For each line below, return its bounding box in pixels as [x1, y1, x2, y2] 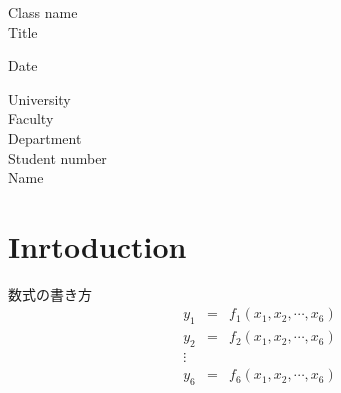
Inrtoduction [8, 225, 187, 266]
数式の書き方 [8, 283, 92, 304]
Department [8, 127, 82, 148]
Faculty [8, 108, 54, 129]
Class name [8, 2, 78, 22]
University [8, 88, 71, 109]
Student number [8, 147, 107, 168]
